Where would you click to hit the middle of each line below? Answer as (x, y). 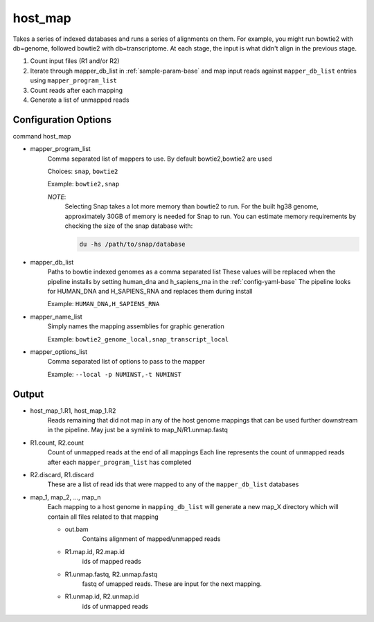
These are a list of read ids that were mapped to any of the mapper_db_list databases (173, 484)
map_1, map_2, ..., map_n (65, 497)
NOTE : (57, 197)
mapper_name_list (56, 317)
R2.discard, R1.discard (62, 475)
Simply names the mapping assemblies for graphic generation (136, 326)
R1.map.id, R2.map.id (95, 551)
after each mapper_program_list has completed (119, 462)
